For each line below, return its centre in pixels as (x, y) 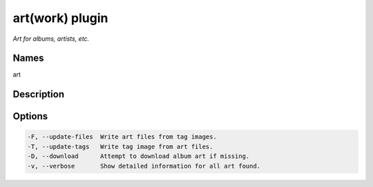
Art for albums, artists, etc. (51, 39)
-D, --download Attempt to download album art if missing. (138, 156)
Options (30, 116)
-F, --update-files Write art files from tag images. (122, 137)
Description (39, 94)
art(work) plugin (60, 18)
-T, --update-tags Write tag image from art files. (120, 146)
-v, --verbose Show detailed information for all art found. (144, 166)
